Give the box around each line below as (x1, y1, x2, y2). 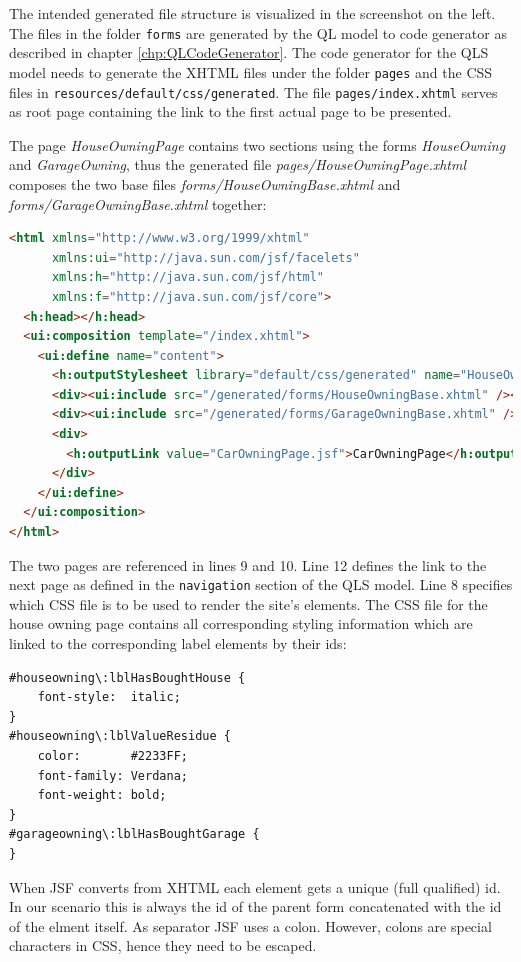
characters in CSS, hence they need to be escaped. (9, 935, 317, 956)
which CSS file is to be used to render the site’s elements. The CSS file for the (9, 593, 488, 614)
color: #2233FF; (37, 749, 188, 764)
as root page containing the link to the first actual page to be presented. (9, 101, 452, 122)
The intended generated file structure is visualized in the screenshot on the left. (9, 3, 496, 23)
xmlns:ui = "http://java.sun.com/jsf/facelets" (51, 250, 360, 265)
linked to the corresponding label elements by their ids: (9, 633, 347, 654)
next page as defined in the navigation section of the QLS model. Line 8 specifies (9, 574, 513, 595)
